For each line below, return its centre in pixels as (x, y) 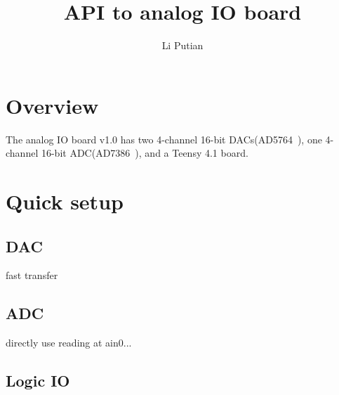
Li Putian (182, 45)
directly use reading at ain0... (69, 343)
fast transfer (32, 275)
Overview (52, 105)
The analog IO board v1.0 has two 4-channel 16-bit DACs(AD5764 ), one (164, 139)
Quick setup (65, 201)
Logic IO (38, 381)
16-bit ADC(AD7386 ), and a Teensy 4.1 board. (145, 153)
